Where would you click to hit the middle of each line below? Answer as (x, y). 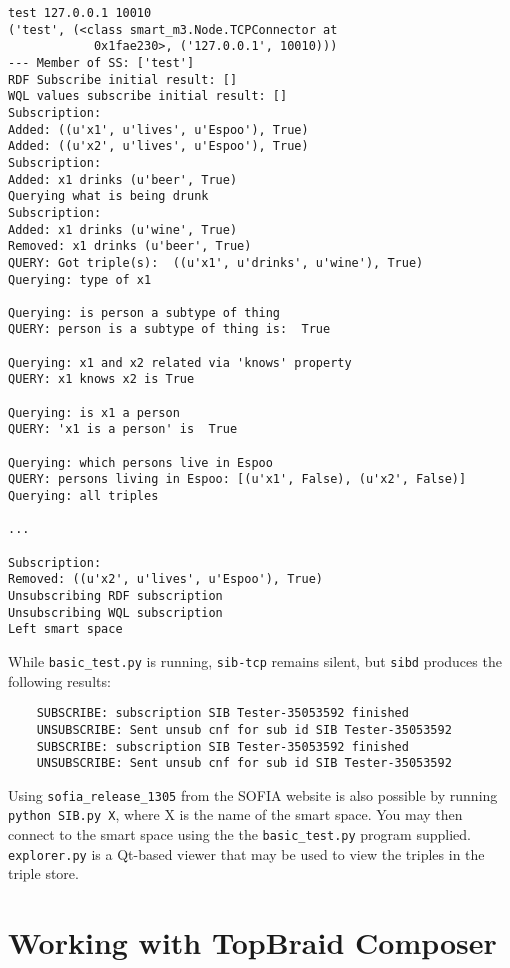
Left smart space (65, 629)
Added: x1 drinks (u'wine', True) (123, 229)
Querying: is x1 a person (94, 412)
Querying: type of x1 (80, 279)
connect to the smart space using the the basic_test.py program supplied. (239, 834)
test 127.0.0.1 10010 (80, 13)
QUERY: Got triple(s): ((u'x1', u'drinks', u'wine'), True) (216, 262)
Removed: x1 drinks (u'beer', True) (130, 246)
